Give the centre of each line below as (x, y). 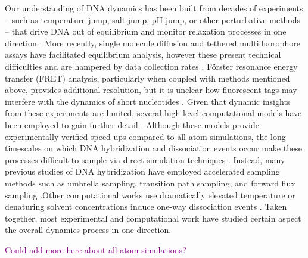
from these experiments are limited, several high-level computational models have (153, 113)
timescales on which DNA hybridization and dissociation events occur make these (153, 148)
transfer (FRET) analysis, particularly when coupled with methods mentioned (147, 78)
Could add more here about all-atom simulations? (96, 249)
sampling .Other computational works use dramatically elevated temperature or (150, 195)
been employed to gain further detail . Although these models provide (132, 124)
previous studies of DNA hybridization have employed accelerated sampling (142, 171)
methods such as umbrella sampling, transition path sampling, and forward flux (150, 183)
